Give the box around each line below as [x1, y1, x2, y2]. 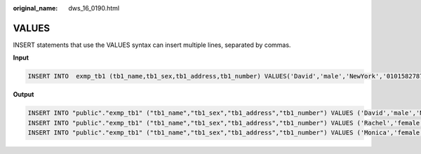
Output [13, 90, 34, 99]
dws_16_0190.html [68, 4, 120, 12]
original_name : [13, 4, 58, 12]
